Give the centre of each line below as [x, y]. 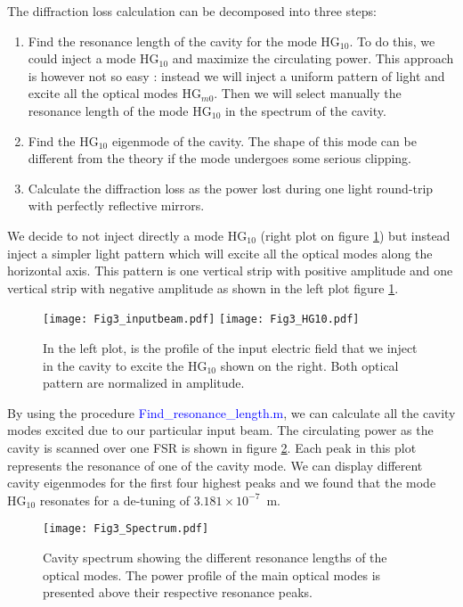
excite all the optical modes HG [115, 93]
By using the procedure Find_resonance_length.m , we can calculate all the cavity [231, 412]
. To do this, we [392, 41]
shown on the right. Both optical [309, 365]
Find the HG [63, 140]
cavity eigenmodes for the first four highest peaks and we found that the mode [222, 483]
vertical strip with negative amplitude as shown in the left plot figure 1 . [203, 287]
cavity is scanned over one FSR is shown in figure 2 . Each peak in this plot [212, 447]
